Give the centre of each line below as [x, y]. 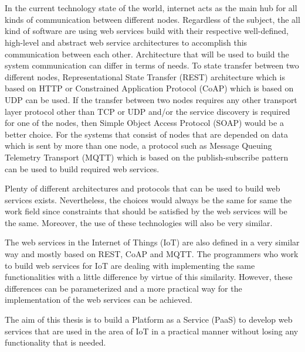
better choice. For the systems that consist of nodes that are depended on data [146, 134]
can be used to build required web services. [82, 168]
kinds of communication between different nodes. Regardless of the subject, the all [152, 19]
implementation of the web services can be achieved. [99, 300]
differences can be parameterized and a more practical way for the [123, 288]
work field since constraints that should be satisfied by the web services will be [146, 211]
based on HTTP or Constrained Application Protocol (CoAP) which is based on [149, 88]
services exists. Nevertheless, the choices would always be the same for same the [148, 199]
